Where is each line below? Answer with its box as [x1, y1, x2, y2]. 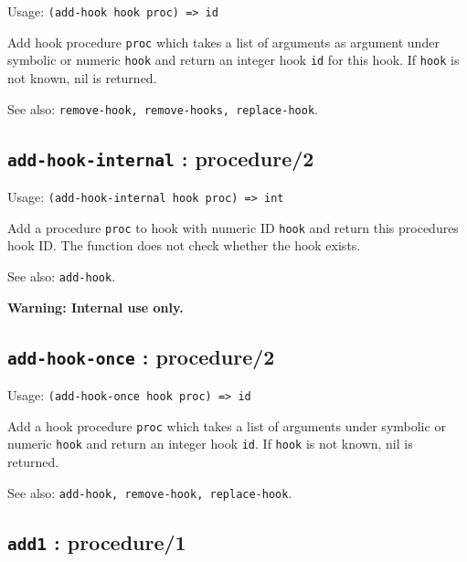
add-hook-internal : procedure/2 [7, 143, 314, 172]
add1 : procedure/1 [7, 527, 186, 556]
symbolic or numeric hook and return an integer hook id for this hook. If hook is [7, 50, 460, 69]
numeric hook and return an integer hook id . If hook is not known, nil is [7, 434, 413, 453]
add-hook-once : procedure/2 [7, 342, 275, 370]
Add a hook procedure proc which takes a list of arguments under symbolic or [7, 416, 446, 435]
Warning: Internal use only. [7, 297, 184, 316]
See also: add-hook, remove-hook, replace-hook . [7, 482, 292, 502]
